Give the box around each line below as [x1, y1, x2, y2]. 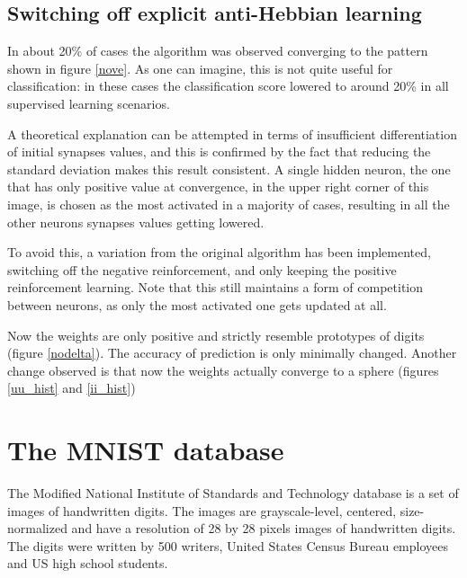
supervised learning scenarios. [7, 93, 170, 112]
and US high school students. [7, 554, 168, 573]
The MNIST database [7, 431, 284, 468]
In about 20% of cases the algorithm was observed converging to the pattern [7, 41, 428, 60]
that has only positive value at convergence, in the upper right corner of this [7, 177, 429, 196]
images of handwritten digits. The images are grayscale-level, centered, [7, 501, 397, 520]
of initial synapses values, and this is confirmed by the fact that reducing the [7, 142, 431, 161]
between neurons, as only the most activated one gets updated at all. [7, 295, 387, 314]
